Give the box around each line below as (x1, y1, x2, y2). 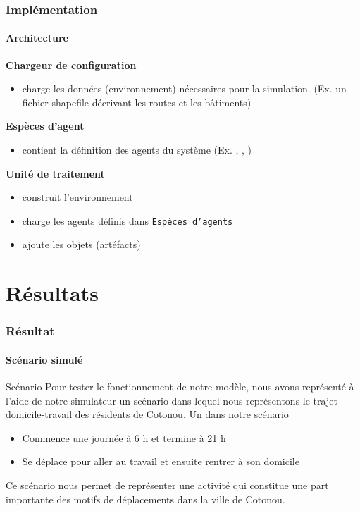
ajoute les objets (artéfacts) (22, 237, 141, 252)
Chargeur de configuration (6, 57, 137, 72)
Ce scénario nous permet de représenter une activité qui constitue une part (6, 478, 329, 493)
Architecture (6, 30, 68, 45)
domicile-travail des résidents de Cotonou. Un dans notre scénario (6, 407, 289, 421)
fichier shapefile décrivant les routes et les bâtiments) (22, 94, 252, 109)
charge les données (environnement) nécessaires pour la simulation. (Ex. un (22, 81, 347, 96)
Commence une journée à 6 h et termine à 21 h (22, 430, 226, 445)
